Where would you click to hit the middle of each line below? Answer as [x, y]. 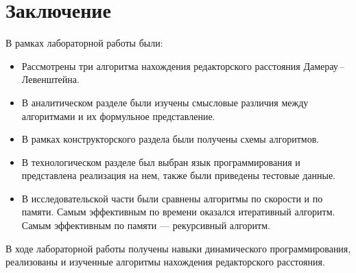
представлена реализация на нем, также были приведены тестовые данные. [179, 175]
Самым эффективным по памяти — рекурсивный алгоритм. [146, 225]
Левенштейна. [50, 79]
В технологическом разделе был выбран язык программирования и [161, 162]
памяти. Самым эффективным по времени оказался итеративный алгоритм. [178, 212]
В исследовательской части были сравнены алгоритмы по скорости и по [172, 198]
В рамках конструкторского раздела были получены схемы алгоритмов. [170, 139]
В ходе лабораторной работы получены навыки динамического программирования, [178, 248]
